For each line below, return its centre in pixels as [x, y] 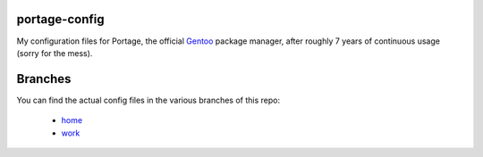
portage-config [60, 19]
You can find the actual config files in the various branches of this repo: [148, 100]
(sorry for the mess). [55, 53]
